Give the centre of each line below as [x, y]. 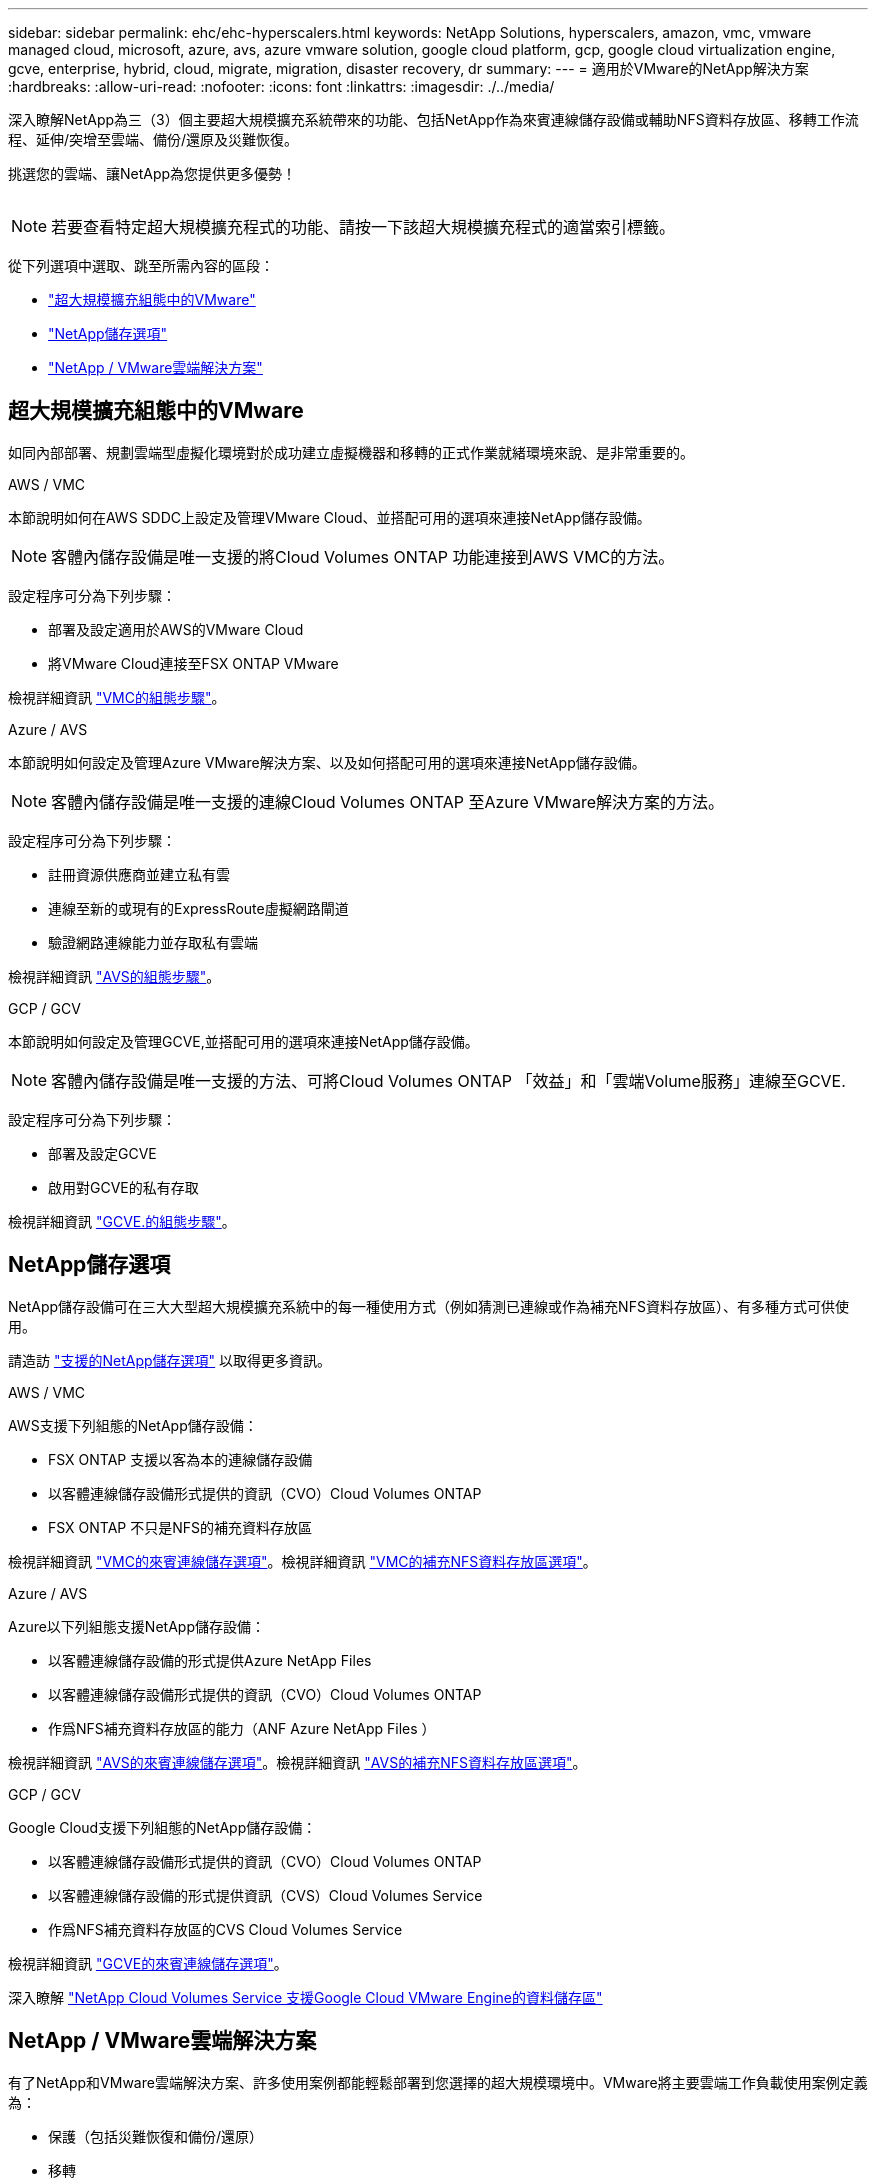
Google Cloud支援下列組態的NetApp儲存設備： [162, 1827]
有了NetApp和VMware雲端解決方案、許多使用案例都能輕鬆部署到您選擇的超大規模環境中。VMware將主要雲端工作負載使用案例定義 [438, 2082]
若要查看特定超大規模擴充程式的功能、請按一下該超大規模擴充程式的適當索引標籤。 [363, 227]
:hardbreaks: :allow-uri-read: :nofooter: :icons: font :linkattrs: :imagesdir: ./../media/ [281, 86]
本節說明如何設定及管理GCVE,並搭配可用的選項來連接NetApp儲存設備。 [243, 1041]
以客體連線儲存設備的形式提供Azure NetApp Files [210, 1660]
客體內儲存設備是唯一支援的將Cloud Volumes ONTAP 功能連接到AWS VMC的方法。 [363, 556]
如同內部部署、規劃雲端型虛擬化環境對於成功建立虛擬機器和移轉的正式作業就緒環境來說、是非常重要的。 [351, 452]
